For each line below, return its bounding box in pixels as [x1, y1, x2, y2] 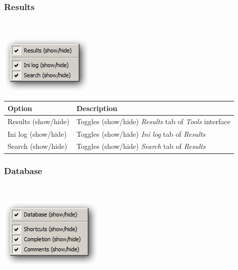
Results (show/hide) [8, 116, 69, 126]
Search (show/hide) [8, 141, 67, 151]
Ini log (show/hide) [8, 128, 67, 139]
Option [8, 102, 32, 113]
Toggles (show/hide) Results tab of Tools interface [76, 116, 230, 126]
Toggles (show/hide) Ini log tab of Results [76, 128, 206, 139]
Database [4, 165, 42, 177]
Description [76, 102, 117, 113]
